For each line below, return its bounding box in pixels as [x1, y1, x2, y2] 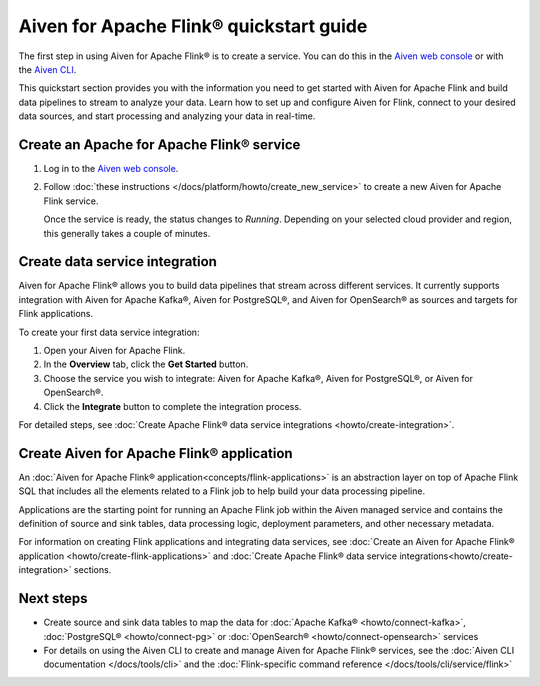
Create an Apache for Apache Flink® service [18, 136, 301, 153]
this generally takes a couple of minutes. [43, 227, 211, 239]
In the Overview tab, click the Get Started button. [43, 358, 249, 370]
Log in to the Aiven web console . [43, 163, 179, 175]
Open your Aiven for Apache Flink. [43, 345, 186, 357]
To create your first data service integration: [18, 326, 200, 338]
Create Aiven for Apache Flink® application [18, 445, 294, 462]
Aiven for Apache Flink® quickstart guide [18, 15, 368, 37]
